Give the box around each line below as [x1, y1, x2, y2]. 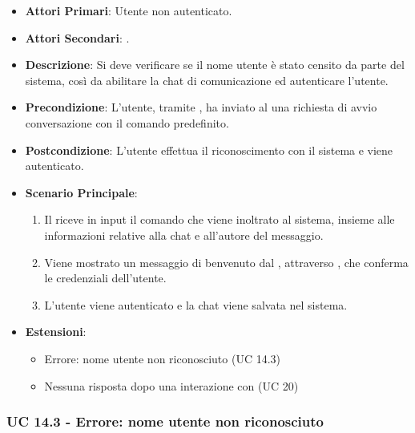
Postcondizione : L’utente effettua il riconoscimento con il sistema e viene [25, 141, 393, 158]
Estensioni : [25, 323, 87, 340]
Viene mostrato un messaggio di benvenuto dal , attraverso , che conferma [44, 253, 409, 270]
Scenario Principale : [25, 184, 138, 200]
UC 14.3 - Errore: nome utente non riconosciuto [6, 411, 324, 431]
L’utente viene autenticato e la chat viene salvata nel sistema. [44, 296, 348, 313]
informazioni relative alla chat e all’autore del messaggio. [44, 226, 324, 243]
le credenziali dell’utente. [44, 269, 167, 286]
